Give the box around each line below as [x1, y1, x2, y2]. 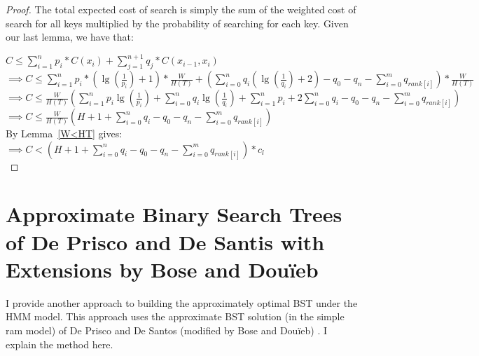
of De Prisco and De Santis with [6, 227, 325, 256]
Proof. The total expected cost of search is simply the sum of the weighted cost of [6, 2, 356, 16]
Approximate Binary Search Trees [6, 200, 342, 228]
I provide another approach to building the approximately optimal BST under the [6, 295, 358, 310]
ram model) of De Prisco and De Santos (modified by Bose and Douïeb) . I [6, 322, 327, 337]
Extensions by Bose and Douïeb [6, 254, 319, 283]
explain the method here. [6, 336, 113, 351]
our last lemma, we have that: [6, 29, 134, 44]
